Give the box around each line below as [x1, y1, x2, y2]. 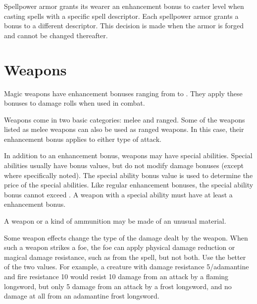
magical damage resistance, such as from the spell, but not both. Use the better [4, 251, 246, 262]
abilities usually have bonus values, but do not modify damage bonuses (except [4, 160, 244, 171]
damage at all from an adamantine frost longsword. [4, 291, 159, 301]
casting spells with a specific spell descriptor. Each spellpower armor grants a [4, 10, 239, 21]
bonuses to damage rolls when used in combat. [4, 98, 145, 108]
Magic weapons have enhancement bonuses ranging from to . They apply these [4, 88, 243, 98]
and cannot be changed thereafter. [4, 30, 108, 40]
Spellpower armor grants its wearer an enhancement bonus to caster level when [4, 1, 244, 11]
